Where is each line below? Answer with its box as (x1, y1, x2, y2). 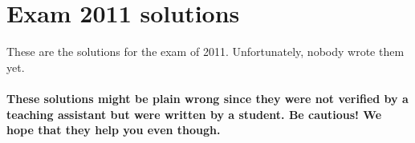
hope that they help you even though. (6, 121, 221, 138)
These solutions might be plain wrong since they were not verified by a (6, 89, 409, 106)
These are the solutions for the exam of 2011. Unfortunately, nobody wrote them (6, 43, 405, 60)
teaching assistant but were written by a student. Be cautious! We (6, 105, 382, 122)
